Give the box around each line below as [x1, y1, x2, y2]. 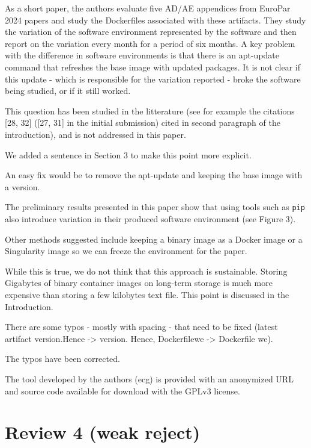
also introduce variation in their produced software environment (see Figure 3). [5, 212, 296, 225]
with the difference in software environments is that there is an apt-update [5, 49, 280, 61]
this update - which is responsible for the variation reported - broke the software [5, 72, 301, 85]
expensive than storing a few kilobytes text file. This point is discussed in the [5, 288, 289, 300]
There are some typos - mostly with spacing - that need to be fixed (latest [5, 320, 278, 333]
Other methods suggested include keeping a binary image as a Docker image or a [5, 232, 303, 245]
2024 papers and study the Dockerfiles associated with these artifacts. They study [5, 13, 306, 26]
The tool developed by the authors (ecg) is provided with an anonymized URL [5, 372, 294, 385]
